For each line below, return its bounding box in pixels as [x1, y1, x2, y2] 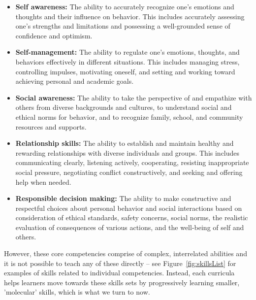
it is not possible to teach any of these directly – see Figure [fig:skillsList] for [4, 258, 236, 268]
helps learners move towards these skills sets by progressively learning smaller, [4, 277, 240, 287]
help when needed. [15, 176, 71, 187]
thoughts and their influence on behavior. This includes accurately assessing [15, 11, 245, 21]
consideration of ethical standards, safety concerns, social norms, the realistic [15, 212, 248, 223]
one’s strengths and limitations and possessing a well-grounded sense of [15, 21, 230, 31]
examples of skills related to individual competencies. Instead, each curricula [4, 267, 235, 278]
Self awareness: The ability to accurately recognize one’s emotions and [15, 1, 234, 11]
